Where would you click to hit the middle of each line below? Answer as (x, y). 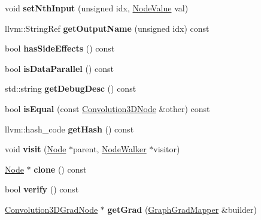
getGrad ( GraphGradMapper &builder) (182, 209)
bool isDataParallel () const (60, 68)
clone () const (60, 169)
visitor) (167, 149)
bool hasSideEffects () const (60, 48)
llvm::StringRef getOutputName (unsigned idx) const (107, 28)
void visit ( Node (36, 149)
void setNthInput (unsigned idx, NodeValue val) (97, 8)
